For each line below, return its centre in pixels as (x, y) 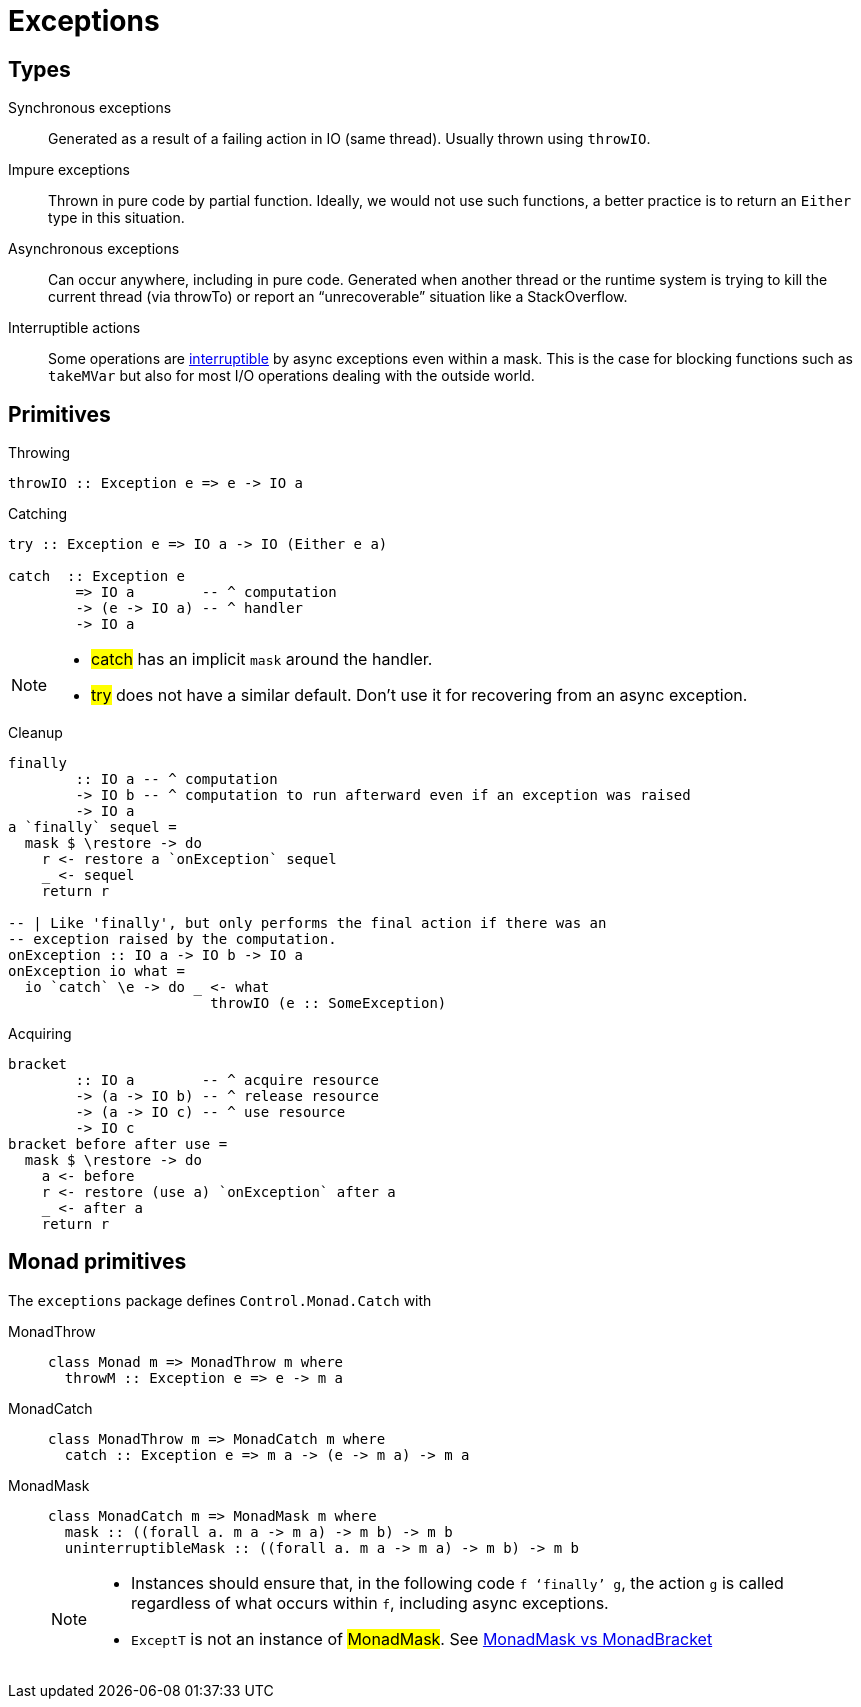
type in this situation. (116, 218)
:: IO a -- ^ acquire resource (227, 1080)
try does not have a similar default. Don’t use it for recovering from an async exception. (419, 695)
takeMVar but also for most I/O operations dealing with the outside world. (291, 376)
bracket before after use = (118, 1144)
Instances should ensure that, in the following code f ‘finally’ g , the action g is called (457, 1582)
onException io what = (97, 971)
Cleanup (35, 733)
